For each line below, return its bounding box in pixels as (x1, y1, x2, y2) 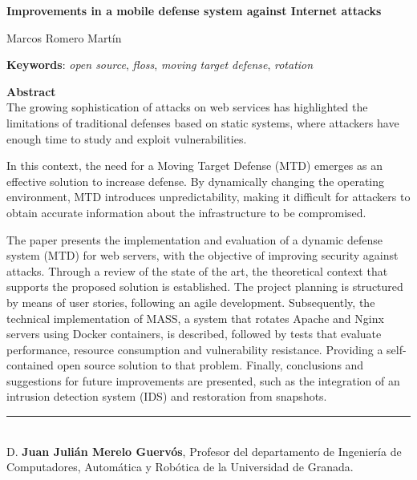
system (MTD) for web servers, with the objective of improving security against (6, 247, 399, 264)
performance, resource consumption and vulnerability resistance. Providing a (6, 341, 383, 357)
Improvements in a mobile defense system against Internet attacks (6, 2, 382, 18)
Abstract (6, 83, 56, 99)
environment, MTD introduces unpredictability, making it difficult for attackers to (6, 188, 411, 205)
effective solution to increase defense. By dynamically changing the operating (6, 172, 385, 189)
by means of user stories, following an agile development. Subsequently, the (6, 293, 375, 310)
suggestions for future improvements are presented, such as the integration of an (6, 372, 400, 389)
